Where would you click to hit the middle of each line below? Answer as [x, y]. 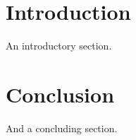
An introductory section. [59, 46]
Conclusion [60, 94]
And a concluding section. [62, 128]
